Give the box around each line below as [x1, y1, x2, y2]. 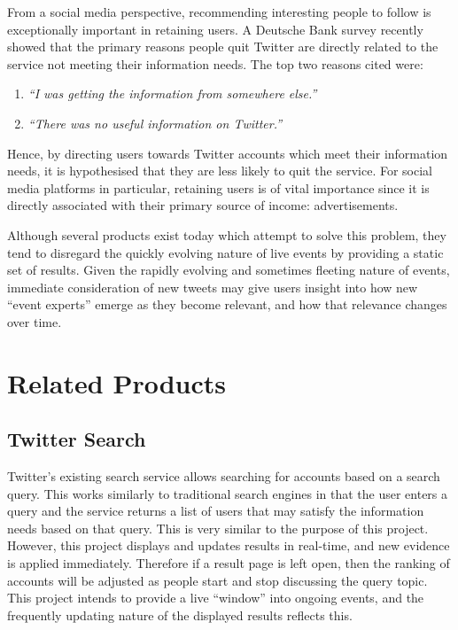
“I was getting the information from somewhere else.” [27, 84, 317, 103]
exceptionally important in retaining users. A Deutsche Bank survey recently [7, 19, 423, 38]
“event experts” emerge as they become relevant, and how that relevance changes [7, 295, 447, 314]
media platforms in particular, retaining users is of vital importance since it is [7, 178, 430, 197]
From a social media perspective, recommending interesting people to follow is [7, 3, 431, 20]
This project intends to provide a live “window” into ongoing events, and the [7, 588, 424, 607]
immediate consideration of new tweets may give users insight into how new [7, 277, 418, 296]
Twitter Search [7, 425, 146, 453]
